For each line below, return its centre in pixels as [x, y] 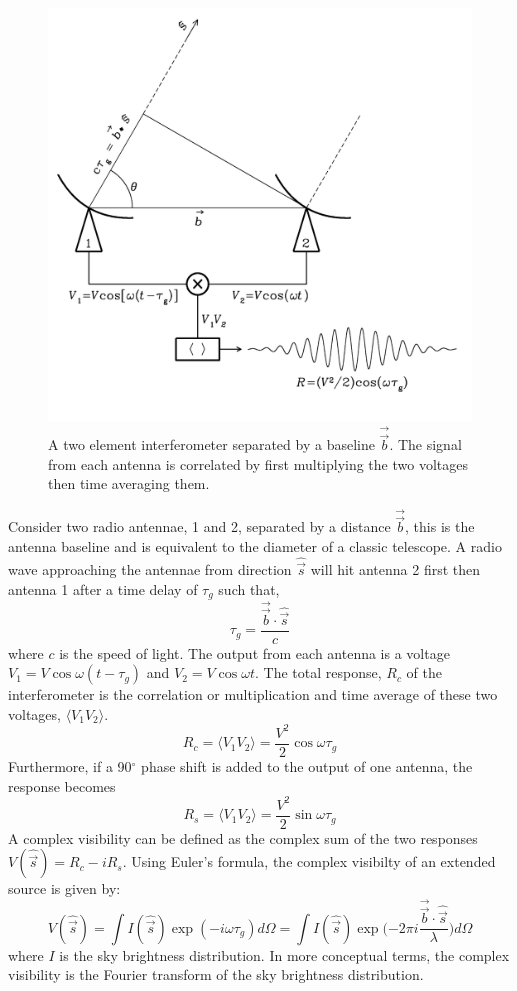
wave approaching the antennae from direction [150, 569]
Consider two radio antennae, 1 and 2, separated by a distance [199, 526]
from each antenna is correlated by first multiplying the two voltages [258, 463]
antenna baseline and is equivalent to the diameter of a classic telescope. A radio [255, 546]
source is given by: [64, 888]
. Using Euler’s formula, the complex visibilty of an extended [309, 861]
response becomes [62, 785]
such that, [249, 588]
